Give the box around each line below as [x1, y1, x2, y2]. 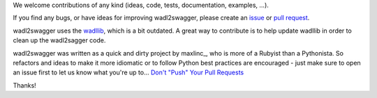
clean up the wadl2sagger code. [13, 36, 106, 44]
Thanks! [13, 81, 36, 90]
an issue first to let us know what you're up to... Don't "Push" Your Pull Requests [13, 68, 244, 76]
